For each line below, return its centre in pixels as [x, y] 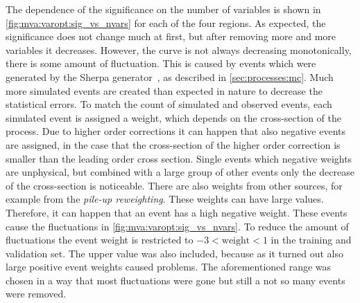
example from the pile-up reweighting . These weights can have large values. [165, 199]
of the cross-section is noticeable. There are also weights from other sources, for [174, 185]
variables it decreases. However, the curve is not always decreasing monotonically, [179, 49]
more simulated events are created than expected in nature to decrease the [164, 90]
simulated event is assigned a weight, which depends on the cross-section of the [173, 117]
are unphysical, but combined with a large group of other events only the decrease [180, 172]
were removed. [36, 294]
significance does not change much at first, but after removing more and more [171, 36]
